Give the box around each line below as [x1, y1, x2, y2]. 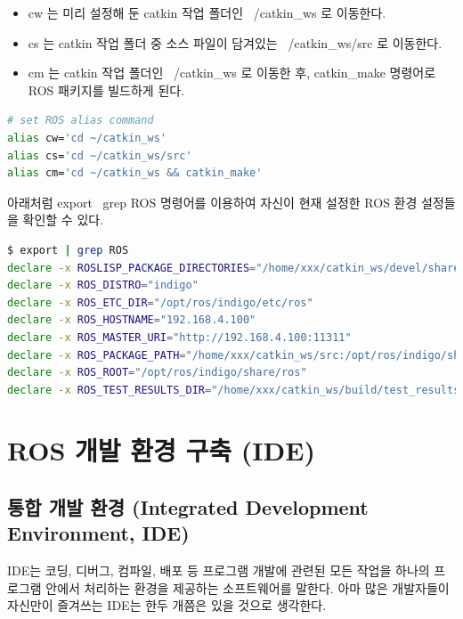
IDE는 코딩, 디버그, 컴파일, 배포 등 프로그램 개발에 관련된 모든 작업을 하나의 [7, 561, 430, 580]
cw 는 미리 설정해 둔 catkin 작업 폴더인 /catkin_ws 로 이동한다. [28, 4, 386, 21]
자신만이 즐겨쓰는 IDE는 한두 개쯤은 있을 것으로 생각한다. [7, 596, 327, 615]
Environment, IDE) [7, 519, 190, 547]
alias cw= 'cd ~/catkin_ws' [7, 131, 167, 144]
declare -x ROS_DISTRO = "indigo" [7, 279, 199, 292]
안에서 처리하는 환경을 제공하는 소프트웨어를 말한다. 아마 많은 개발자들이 [45, 578, 450, 597]
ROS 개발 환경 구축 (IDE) [7, 432, 315, 468]
